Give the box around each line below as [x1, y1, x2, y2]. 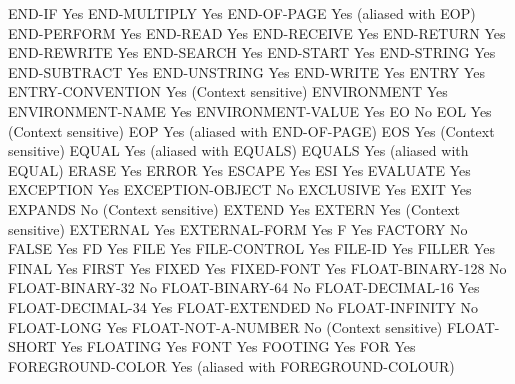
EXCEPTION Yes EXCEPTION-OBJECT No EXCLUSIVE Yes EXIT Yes [8, 179, 472, 200]
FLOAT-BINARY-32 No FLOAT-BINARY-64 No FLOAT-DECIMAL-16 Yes [8, 277, 480, 298]
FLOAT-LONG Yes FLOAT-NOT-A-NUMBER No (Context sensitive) [8, 316, 443, 337]
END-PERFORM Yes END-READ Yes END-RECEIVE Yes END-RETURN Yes [8, 22, 506, 43]
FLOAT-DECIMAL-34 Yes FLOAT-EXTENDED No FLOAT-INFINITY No [8, 296, 479, 317]
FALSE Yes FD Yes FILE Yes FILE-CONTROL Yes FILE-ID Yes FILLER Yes [8, 238, 495, 259]
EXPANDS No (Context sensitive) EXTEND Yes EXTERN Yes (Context [8, 198, 460, 219]
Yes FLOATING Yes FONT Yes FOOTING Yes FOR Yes [61, 336, 416, 357]
